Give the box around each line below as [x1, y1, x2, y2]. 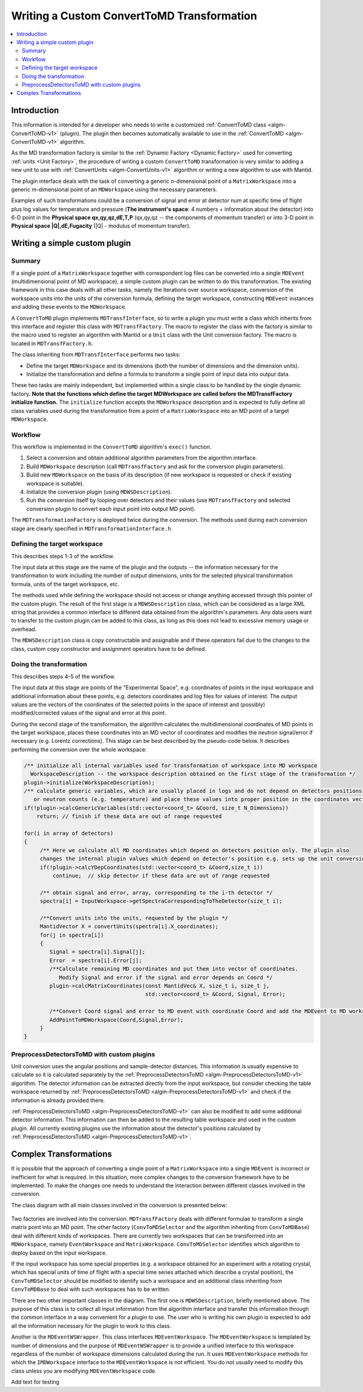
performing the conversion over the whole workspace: [11, 745, 147, 753]
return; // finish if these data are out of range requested [36, 813, 222, 820]
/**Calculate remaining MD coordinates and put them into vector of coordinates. [49, 966, 299, 972]
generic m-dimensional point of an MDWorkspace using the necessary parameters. [11, 185, 218, 193]
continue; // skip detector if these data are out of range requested [52, 872, 270, 879]
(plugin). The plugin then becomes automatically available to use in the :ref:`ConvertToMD [59, 130, 284, 137]
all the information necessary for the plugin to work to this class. [11, 1322, 172, 1329]
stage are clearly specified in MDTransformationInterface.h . [11, 524, 172, 532]
